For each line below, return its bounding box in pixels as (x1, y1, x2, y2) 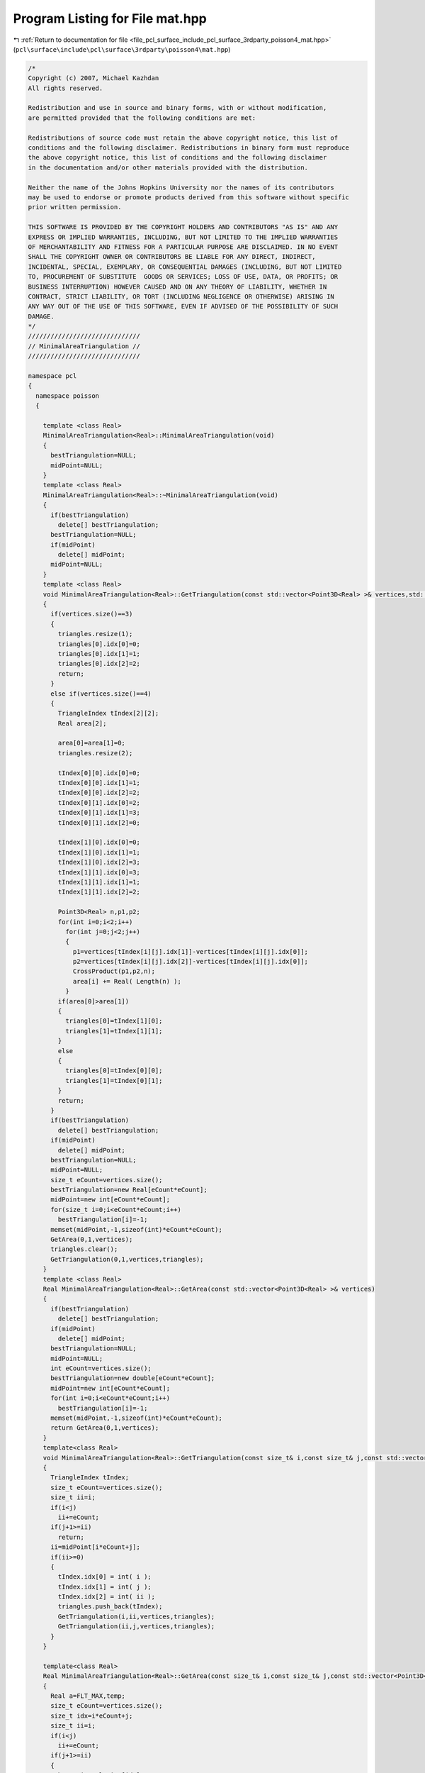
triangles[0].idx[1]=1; (57, 650, 141, 657)
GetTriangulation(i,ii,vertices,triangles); (57, 1612, 215, 1621)
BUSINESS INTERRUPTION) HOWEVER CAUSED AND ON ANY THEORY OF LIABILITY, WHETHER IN (28, 282, 327, 291)
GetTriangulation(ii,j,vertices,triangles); (57, 1623, 215, 1630)
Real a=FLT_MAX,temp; (50, 1691, 125, 1700)
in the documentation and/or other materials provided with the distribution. (28, 163, 308, 172)
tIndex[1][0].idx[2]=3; (57, 858, 141, 867)
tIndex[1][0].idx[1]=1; (57, 848, 141, 856)
